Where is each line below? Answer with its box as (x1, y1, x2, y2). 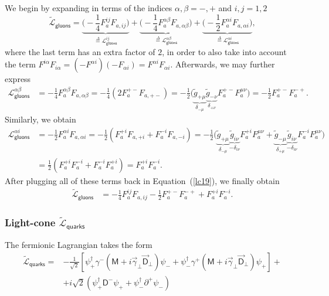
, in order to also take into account (162, 45, 287, 57)
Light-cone (5, 215, 56, 229)
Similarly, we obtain (5, 113, 76, 125)
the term (5, 58, 36, 70)
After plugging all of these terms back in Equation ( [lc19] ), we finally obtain (5, 174, 280, 186)
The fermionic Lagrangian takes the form (5, 239, 152, 251)
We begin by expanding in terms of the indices (5, 2, 172, 13)
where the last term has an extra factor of (5, 45, 155, 57)
